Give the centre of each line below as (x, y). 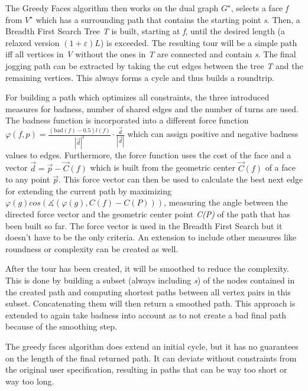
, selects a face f (260, 8)
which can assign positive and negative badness (213, 134)
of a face (280, 167)
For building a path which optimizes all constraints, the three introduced (137, 97)
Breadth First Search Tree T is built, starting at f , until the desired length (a (145, 31)
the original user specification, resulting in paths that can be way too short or (146, 369)
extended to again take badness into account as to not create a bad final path (146, 315)
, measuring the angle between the (226, 202)
